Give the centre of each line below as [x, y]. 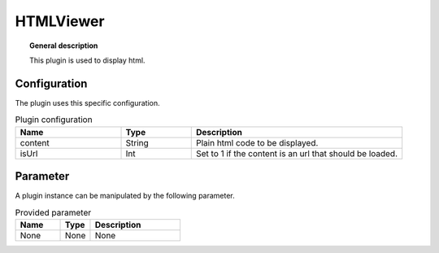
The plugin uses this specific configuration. [87, 103]
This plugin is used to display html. [87, 60]
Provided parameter [53, 212]
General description [64, 46]
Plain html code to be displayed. [257, 142]
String [137, 142]
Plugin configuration [54, 120]
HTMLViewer [60, 21]
